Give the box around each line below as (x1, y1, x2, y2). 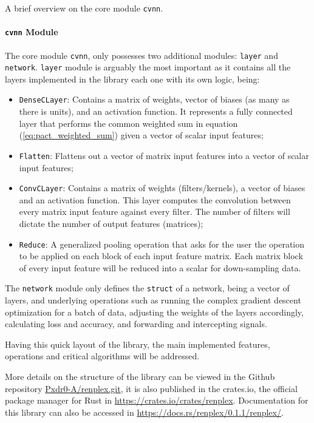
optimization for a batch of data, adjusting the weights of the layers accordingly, (5, 305, 304, 318)
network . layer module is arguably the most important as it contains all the (5, 61, 291, 73)
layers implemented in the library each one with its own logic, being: (5, 72, 260, 85)
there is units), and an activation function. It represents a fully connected (19, 105, 293, 118)
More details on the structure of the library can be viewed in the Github (5, 370, 275, 383)
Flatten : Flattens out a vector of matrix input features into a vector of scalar (19, 149, 309, 161)
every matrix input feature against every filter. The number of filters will (19, 205, 290, 218)
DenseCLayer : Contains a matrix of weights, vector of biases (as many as (19, 93, 290, 106)
